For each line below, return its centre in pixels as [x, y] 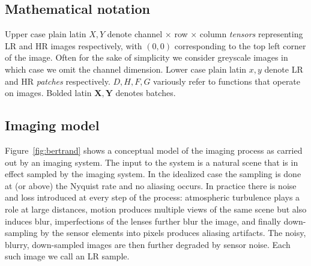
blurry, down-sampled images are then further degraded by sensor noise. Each [148, 244]
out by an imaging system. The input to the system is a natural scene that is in [152, 162]
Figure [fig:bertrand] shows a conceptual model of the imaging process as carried [154, 150]
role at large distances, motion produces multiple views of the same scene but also [156, 209]
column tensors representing [251, 34]
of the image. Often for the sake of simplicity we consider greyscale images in [146, 57]
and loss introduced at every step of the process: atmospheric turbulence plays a [152, 197]
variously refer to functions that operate [227, 81]
